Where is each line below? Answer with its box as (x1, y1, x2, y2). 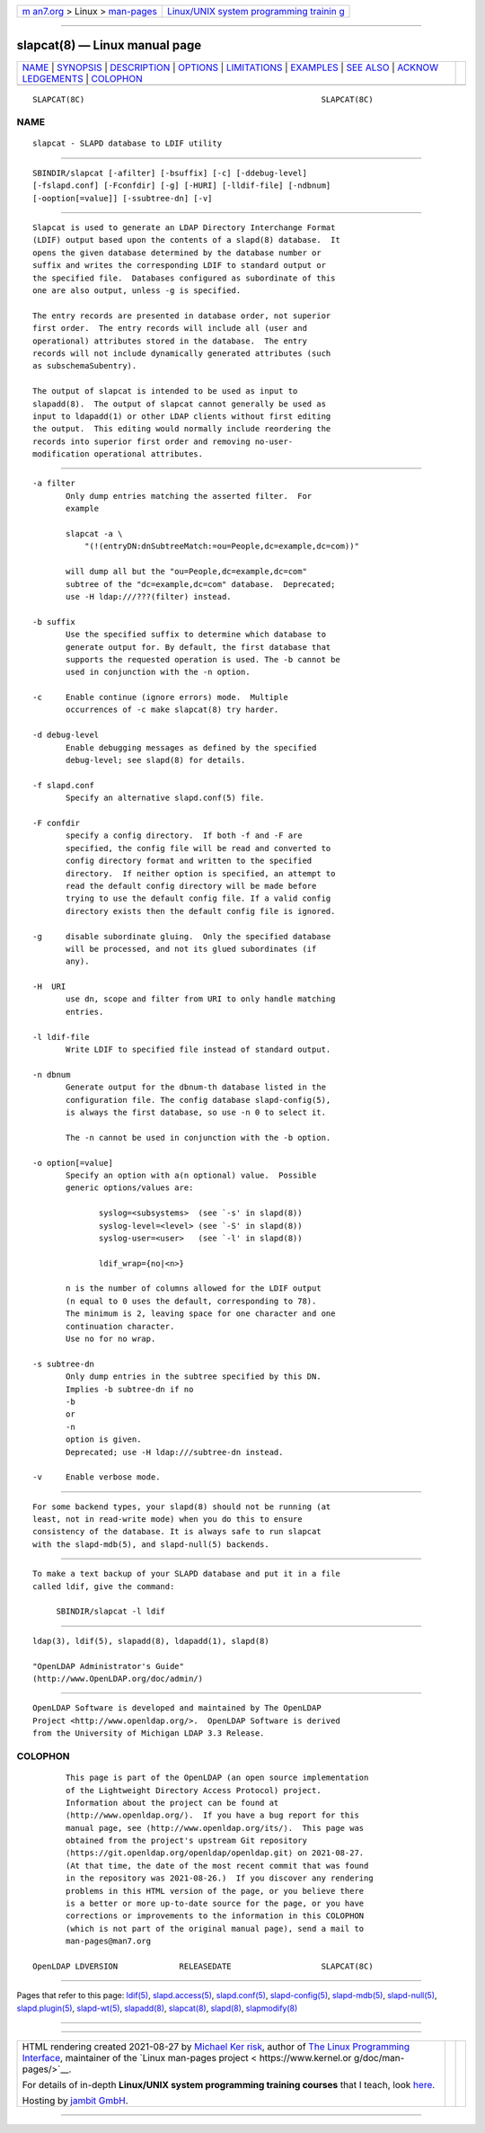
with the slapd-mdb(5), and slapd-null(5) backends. (32, 1539, 269, 1550)
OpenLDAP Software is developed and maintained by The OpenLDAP (32, 1703, 322, 1713)
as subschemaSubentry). (32, 360, 137, 371)
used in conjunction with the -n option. (66, 667, 251, 678)
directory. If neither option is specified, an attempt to (66, 868, 336, 878)
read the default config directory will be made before (66, 881, 317, 891)
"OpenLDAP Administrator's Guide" (32, 1661, 184, 1671)
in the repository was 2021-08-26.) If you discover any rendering (66, 1873, 374, 1883)
